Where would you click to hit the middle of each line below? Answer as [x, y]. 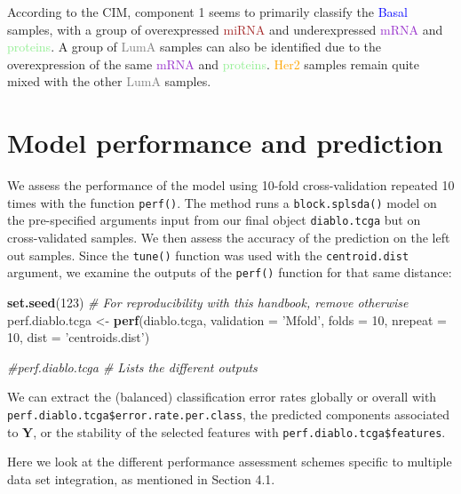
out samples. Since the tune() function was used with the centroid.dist [208, 255]
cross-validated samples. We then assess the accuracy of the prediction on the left [229, 237]
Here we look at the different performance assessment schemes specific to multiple [230, 462]
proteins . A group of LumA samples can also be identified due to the [194, 47]
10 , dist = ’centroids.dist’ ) [79, 337]
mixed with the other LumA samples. [109, 81]
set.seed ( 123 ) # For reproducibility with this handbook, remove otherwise [208, 302]
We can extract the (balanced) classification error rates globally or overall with [222, 397]
